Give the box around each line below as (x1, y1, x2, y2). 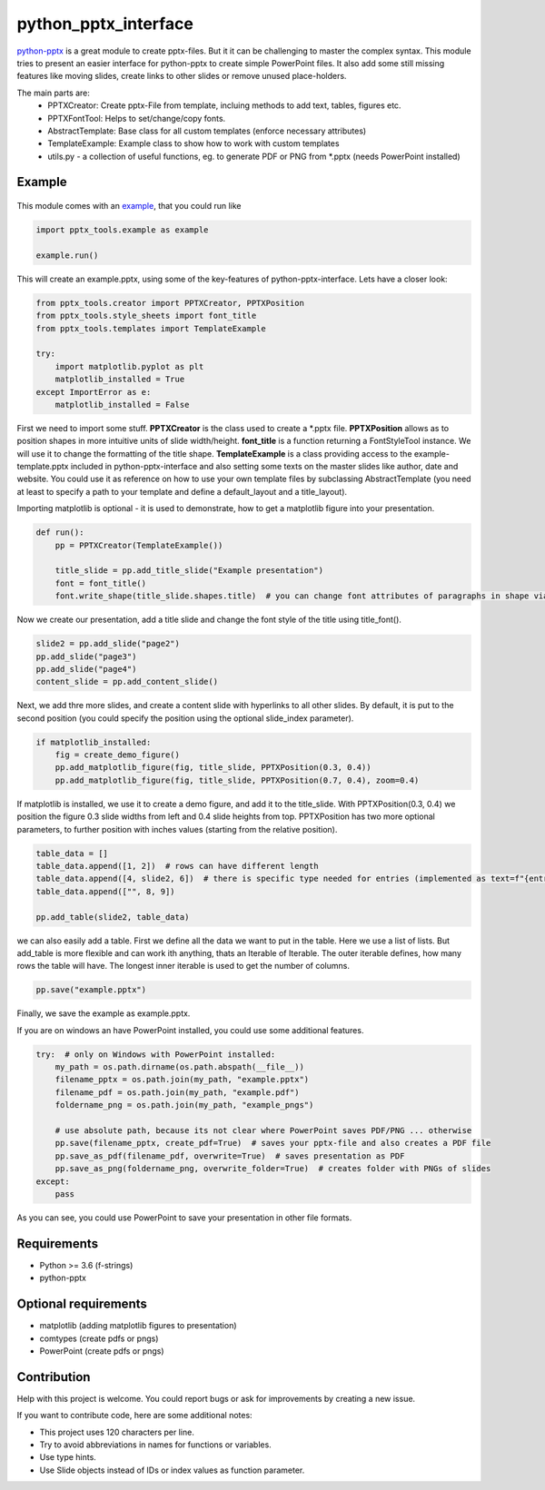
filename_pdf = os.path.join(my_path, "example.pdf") (54, 1087, 300, 1098)
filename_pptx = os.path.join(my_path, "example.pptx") (54, 1074, 310, 1085)
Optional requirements (16, 1297, 147, 1312)
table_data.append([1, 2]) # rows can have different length (35, 861, 319, 872)
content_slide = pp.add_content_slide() (35, 676, 218, 687)
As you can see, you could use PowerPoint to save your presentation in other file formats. (16, 1212, 352, 1223)
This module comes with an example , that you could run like (16, 201, 242, 212)
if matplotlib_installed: (35, 736, 152, 747)
